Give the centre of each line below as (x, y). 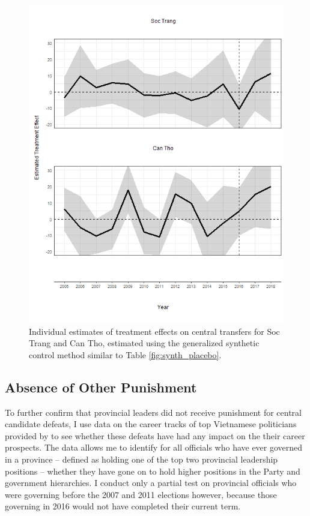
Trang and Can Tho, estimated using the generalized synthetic (144, 343)
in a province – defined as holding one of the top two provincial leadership (141, 459)
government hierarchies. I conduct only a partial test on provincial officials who (151, 483)
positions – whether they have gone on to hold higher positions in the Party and (153, 471)
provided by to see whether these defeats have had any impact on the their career (155, 435)
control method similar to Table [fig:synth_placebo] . (125, 354)
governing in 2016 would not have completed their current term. (123, 506)
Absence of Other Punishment (101, 387)
